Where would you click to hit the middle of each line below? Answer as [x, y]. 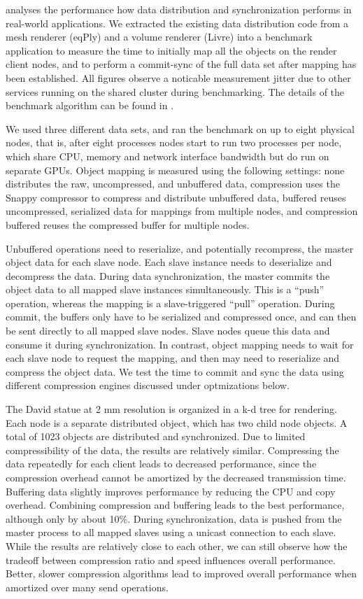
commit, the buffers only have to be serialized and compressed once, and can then [181, 317]
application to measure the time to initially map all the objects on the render [171, 50]
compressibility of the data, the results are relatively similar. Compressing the [172, 450]
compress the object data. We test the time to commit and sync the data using [175, 371]
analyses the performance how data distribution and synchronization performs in [179, 9]
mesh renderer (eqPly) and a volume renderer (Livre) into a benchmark [159, 37]
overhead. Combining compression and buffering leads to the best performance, [175, 505]
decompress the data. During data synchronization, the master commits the [168, 275]
